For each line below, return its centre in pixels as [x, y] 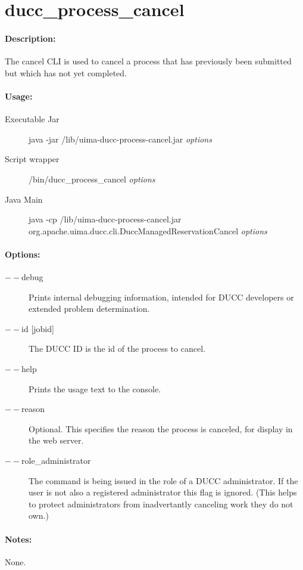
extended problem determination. [89, 309]
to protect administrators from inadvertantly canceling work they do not [161, 504]
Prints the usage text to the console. [95, 388]
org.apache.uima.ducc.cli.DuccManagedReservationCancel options [148, 230]
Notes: [18, 539]
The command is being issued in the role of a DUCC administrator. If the [163, 480]
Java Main [24, 199]
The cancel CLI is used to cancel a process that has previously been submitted [148, 61]
